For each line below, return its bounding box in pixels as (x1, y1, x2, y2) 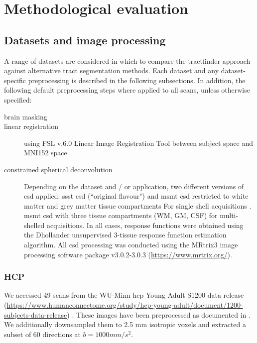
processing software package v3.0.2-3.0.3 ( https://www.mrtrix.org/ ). (24, 249, 232, 259)
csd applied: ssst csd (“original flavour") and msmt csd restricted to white (24, 191, 249, 201)
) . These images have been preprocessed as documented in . (67, 309, 251, 320)
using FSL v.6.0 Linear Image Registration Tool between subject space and (24, 137, 254, 148)
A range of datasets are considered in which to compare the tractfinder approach (4, 55, 251, 66)
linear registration (4, 121, 59, 131)
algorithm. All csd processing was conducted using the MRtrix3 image (24, 239, 238, 250)
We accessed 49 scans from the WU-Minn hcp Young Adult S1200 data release (4, 290, 244, 300)
